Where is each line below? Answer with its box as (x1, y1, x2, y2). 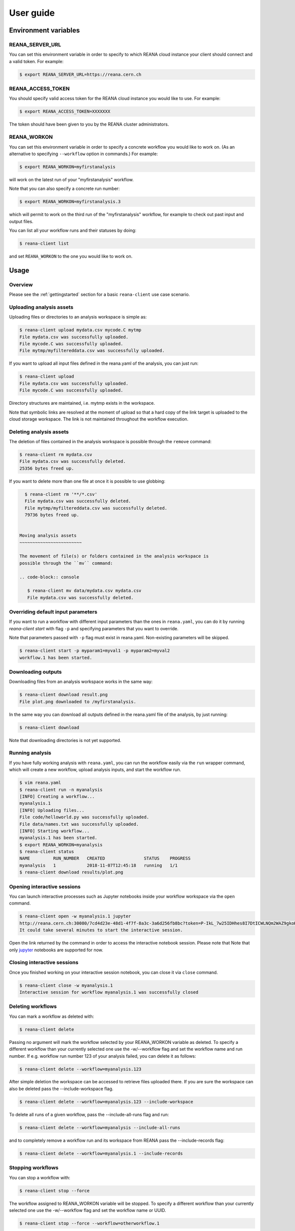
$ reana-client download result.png (19, 692, 108, 698)
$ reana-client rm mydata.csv (19, 452, 92, 457)
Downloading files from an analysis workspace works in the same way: (9, 679, 153, 684)
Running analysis (9, 749, 52, 756)
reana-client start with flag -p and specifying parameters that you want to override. (9, 625, 179, 631)
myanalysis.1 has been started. (19, 835, 98, 841)
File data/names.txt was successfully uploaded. (19, 821, 139, 827)
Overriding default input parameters (9, 609, 98, 615)
